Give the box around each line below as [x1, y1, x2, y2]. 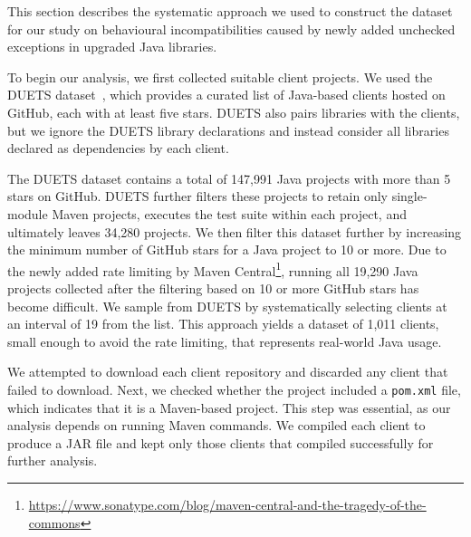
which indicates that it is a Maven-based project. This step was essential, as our [7, 398, 451, 417]
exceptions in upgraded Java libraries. [7, 37, 217, 56]
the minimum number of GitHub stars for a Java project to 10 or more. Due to [7, 240, 447, 259]
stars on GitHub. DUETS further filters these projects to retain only [7, 187, 388, 206]
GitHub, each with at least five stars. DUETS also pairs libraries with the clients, [7, 102, 460, 121]
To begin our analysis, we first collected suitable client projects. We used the [7, 67, 433, 86]
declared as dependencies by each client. [7, 139, 229, 158]
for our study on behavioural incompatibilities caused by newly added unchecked [7, 19, 456, 38]
